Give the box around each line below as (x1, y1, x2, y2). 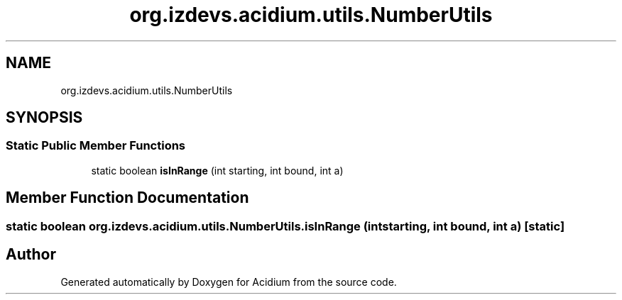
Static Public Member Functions (6, 138, 186, 153)
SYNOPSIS (6, 109, 83, 127)
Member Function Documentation (6, 189, 249, 207)
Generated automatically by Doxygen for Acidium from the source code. (60, 275, 397, 288)
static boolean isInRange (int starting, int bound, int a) (91, 164, 344, 177)
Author (6, 245, 56, 264)
